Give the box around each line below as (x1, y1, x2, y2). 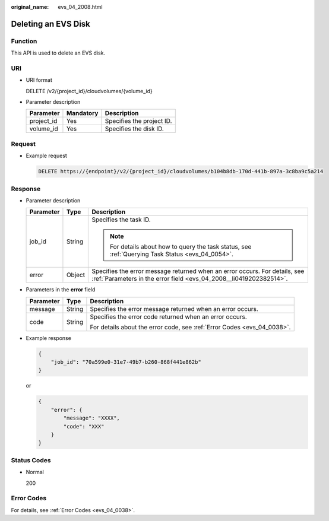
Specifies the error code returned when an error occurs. (90, 312, 248, 320)
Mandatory (66, 109, 99, 117)
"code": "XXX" (63, 423, 105, 430)
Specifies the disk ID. (105, 125, 164, 133)
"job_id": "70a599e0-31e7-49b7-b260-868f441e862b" (50, 359, 201, 366)
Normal (26, 469, 44, 476)
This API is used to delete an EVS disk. (11, 49, 106, 56)
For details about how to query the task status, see (110, 243, 252, 251)
